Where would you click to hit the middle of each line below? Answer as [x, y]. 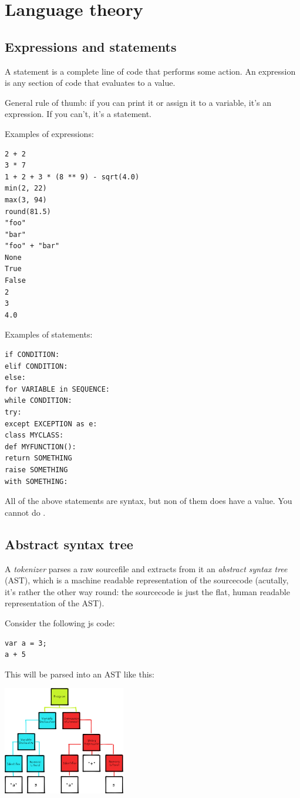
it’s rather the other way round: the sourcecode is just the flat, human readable [147, 591]
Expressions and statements [91, 46]
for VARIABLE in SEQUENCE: [57, 389]
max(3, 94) [26, 200]
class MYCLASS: [34, 435]
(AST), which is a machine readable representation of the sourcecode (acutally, [147, 580]
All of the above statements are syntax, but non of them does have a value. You [149, 501]
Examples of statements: [49, 334]
